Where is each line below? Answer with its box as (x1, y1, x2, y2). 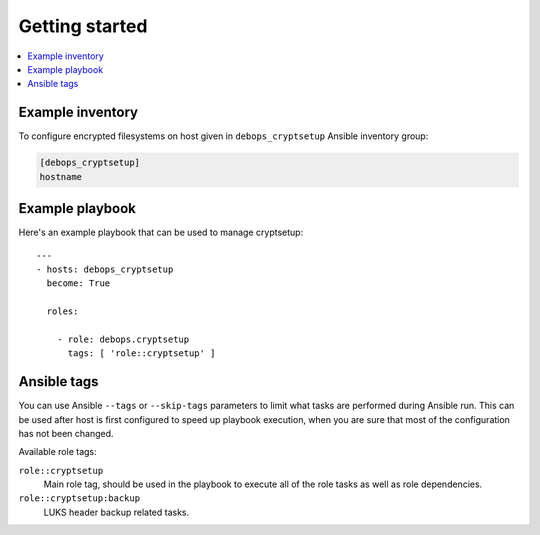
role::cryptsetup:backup (18, 493, 140, 504)
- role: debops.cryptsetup (56, 333, 190, 345)
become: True (46, 278, 111, 289)
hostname (39, 171, 83, 182)
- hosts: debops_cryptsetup (36, 263, 174, 275)
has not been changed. (18, 427, 114, 439)
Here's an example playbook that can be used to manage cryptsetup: (18, 226, 304, 239)
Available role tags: (18, 446, 97, 458)
